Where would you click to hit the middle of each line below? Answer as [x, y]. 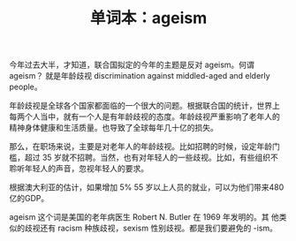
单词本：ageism [148, 18]
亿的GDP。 [29, 199]
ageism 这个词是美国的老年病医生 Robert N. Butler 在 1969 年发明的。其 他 [144, 217]
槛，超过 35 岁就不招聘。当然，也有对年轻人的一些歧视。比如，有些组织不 [144, 158]
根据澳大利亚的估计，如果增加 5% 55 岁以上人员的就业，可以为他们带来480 [147, 187]
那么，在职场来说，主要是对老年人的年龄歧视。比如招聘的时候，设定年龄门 [144, 147]
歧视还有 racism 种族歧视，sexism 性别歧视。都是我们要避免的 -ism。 [151, 228]
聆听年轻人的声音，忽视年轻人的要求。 [79, 169]
